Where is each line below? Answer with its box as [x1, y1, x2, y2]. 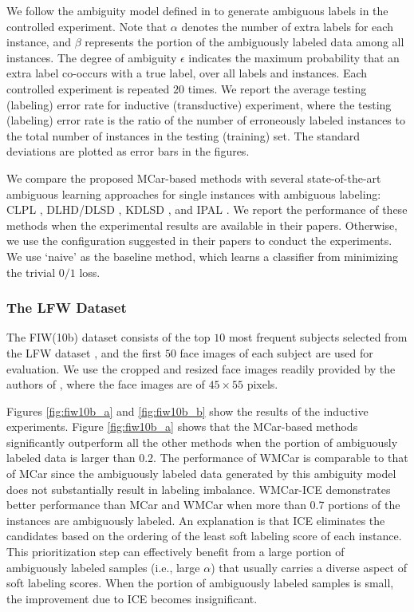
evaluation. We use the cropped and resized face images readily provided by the [6, 360, 396, 377]
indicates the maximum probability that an [188, 49, 400, 65]
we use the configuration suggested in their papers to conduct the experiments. [6, 232, 392, 249]
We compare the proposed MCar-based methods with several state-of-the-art [6, 169, 381, 186]
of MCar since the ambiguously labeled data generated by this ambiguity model [6, 465, 396, 482]
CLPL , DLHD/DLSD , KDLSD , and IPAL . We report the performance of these [6, 201, 408, 218]
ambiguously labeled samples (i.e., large [6, 559, 200, 575]
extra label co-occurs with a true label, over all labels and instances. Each [6, 65, 368, 81]
